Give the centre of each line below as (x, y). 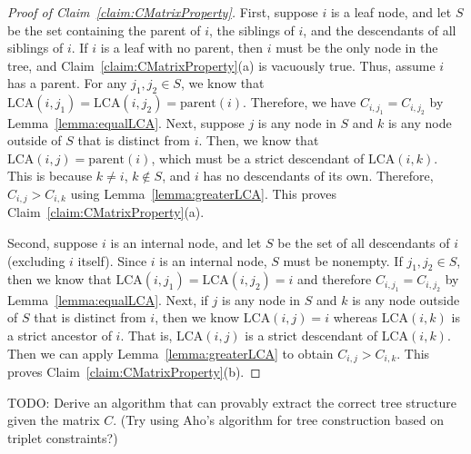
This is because (50, 176)
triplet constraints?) (63, 437)
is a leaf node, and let (391, 12)
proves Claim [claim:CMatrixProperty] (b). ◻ (134, 372)
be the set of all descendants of (364, 242)
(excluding (36, 260)
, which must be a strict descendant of (258, 158)
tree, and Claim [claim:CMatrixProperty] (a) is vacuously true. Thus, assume (221, 65)
